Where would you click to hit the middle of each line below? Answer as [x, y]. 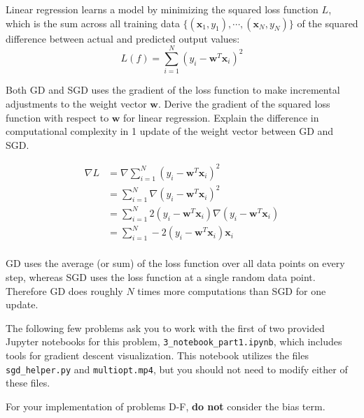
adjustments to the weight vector [76, 103]
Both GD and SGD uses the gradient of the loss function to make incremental [173, 90]
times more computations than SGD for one [232, 290]
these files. [28, 383]
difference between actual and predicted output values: [123, 38]
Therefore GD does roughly [64, 290]
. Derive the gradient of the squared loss [244, 103]
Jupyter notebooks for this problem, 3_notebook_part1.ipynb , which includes [174, 341]
